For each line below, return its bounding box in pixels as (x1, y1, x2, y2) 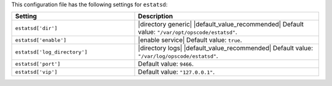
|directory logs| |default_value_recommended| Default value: (138, 44, 314, 52)
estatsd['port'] (15, 60, 61, 67)
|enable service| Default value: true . (138, 36, 242, 44)
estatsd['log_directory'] (15, 49, 88, 55)
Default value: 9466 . (138, 60, 194, 68)
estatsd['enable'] (15, 37, 67, 43)
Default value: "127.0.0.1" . (138, 68, 215, 76)
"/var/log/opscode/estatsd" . (138, 52, 218, 60)
